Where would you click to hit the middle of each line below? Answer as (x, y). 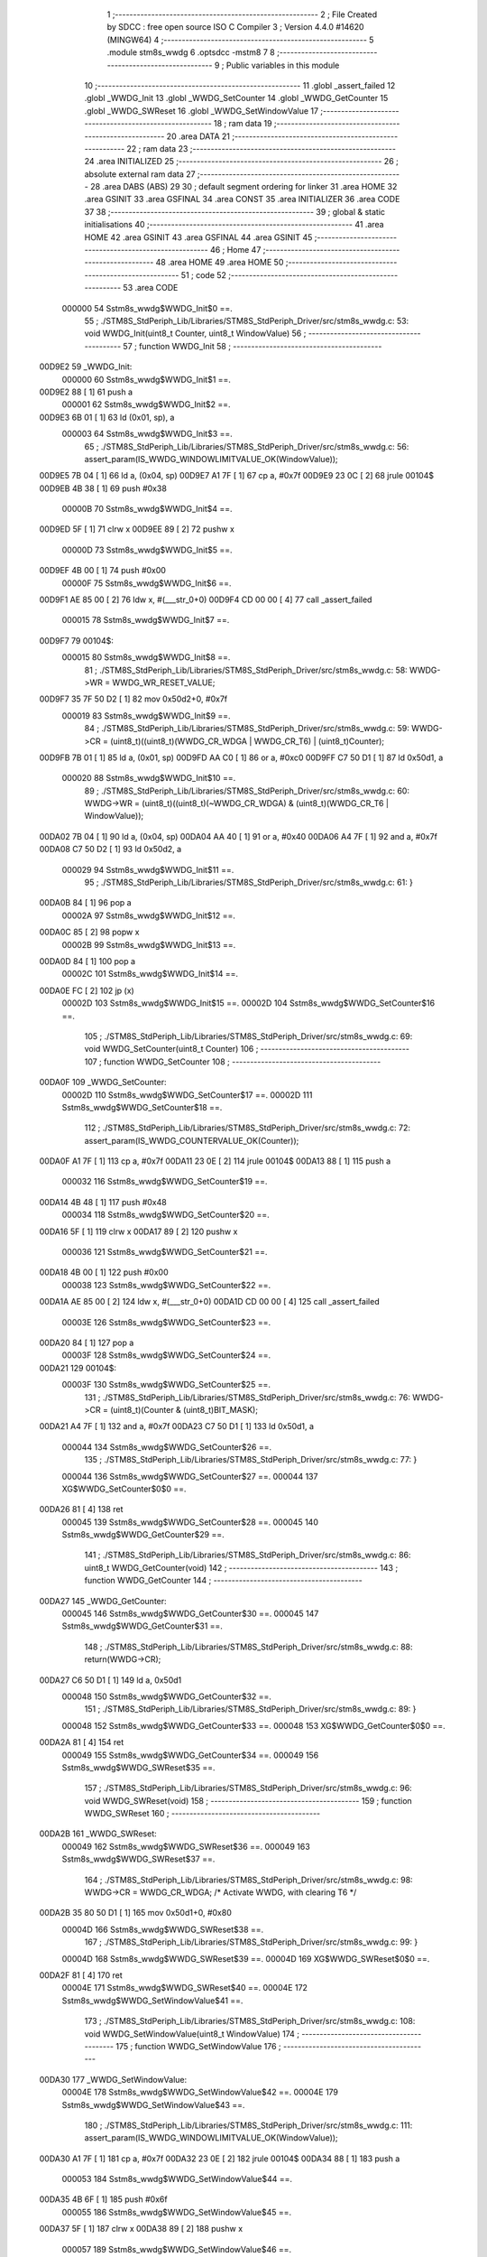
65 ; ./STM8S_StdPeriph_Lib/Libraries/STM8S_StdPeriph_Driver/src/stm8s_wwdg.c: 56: (247, 446)
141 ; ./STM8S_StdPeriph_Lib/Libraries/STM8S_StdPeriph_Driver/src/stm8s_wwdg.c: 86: (248, 1555)
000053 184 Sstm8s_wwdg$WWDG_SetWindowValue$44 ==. (177, 2179)
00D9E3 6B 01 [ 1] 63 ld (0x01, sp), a (107, 417)
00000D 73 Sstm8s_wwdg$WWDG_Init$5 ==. (147, 550)
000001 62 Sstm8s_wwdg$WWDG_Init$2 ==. (146, 404)
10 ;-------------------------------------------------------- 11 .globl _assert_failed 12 (240, 85)
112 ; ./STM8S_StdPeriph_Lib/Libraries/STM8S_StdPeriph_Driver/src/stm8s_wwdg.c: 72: (247, 1128)
